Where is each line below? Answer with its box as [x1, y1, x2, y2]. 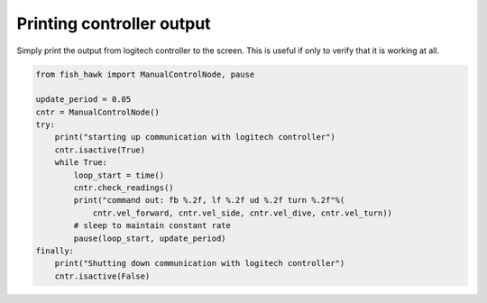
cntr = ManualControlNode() [35, 106, 160, 117]
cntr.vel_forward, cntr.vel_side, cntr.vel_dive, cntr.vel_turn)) [92, 207, 392, 218]
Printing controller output [16, 14, 211, 33]
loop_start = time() [73, 170, 165, 180]
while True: [54, 158, 108, 168]
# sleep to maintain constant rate [73, 221, 232, 231]
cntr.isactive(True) [54, 144, 146, 155]
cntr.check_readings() [73, 183, 175, 193]
